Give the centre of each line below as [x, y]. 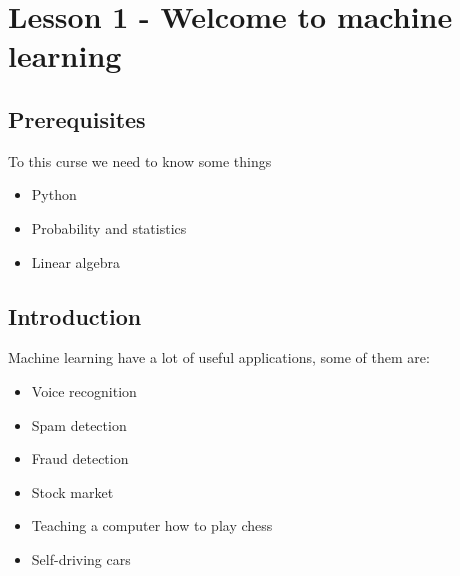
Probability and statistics [109, 227]
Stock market [72, 491]
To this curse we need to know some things [140, 160]
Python [54, 194]
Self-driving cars [81, 558]
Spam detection [79, 424]
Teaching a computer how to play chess [152, 525]
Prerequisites [77, 118]
